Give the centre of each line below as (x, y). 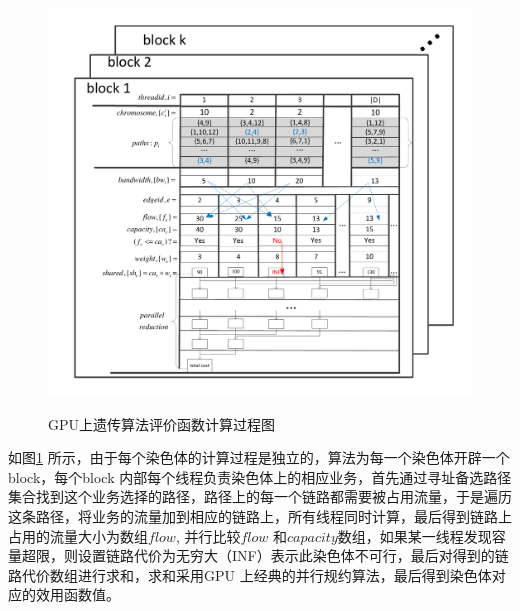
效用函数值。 (77, 594)
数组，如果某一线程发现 (414, 535)
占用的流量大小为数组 (78, 535)
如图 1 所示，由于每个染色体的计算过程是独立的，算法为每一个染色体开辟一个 (259, 457)
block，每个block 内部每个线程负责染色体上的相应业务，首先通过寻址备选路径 (260, 476)
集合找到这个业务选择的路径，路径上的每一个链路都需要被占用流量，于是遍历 (260, 496)
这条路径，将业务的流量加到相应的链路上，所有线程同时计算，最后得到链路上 (260, 515)
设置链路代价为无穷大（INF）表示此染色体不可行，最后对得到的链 (293, 555)
